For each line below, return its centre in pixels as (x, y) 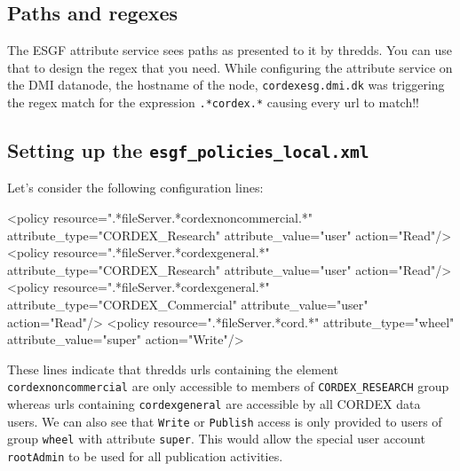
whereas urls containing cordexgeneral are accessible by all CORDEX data (214, 404)
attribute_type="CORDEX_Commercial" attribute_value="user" (188, 305)
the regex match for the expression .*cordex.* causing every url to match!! (213, 102)
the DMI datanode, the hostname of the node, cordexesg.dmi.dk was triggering (226, 85)
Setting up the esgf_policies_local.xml (188, 150)
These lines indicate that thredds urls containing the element (173, 369)
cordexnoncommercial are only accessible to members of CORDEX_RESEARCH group (228, 386)
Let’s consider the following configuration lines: (135, 188)
